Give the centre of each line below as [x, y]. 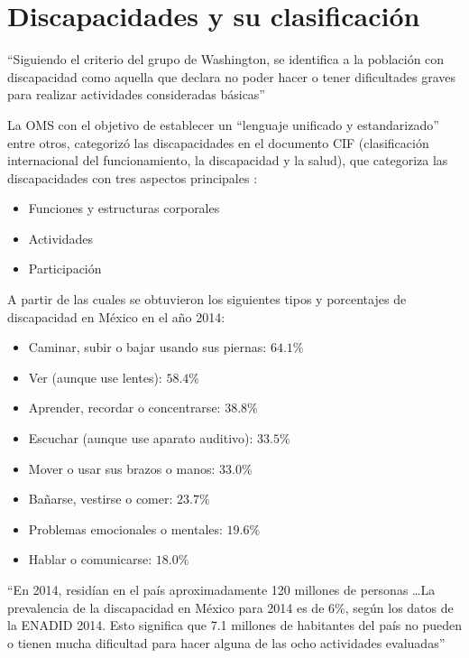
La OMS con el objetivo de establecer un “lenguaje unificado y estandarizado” [223, 124]
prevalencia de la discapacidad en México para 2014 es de [166, 607]
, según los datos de [399, 607]
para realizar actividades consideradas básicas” [136, 94]
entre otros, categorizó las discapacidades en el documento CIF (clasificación [218, 142]
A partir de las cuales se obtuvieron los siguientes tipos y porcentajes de [207, 299]
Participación [65, 269]
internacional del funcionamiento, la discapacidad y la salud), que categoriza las [228, 160]
